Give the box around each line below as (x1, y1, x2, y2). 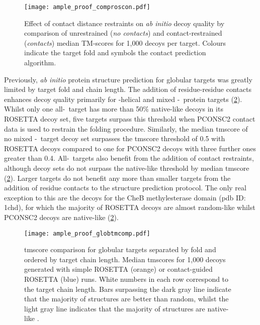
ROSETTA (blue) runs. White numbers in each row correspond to (24, 273, 229, 284)
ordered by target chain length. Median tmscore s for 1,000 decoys (24, 254, 226, 264)
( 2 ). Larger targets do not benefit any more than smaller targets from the (4, 172, 231, 183)
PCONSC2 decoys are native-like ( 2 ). (4, 211, 119, 222)
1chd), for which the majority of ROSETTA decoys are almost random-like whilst (4, 202, 255, 212)
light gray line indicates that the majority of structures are (24, 303, 205, 313)
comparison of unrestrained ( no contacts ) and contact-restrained (24, 28, 222, 38)
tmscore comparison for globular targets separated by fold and (24, 244, 216, 255)
